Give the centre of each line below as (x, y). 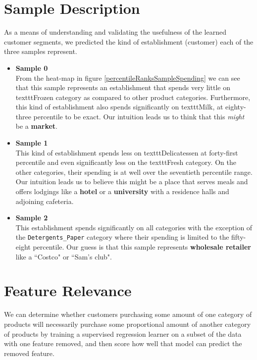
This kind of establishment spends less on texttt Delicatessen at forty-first (127, 152)
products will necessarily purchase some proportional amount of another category (128, 324)
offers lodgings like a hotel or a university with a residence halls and (122, 191)
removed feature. (29, 353)
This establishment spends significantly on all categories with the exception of (134, 227)
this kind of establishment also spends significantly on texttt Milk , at (119, 107)
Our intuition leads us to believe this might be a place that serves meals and (132, 181)
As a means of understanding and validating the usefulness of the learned (115, 32)
